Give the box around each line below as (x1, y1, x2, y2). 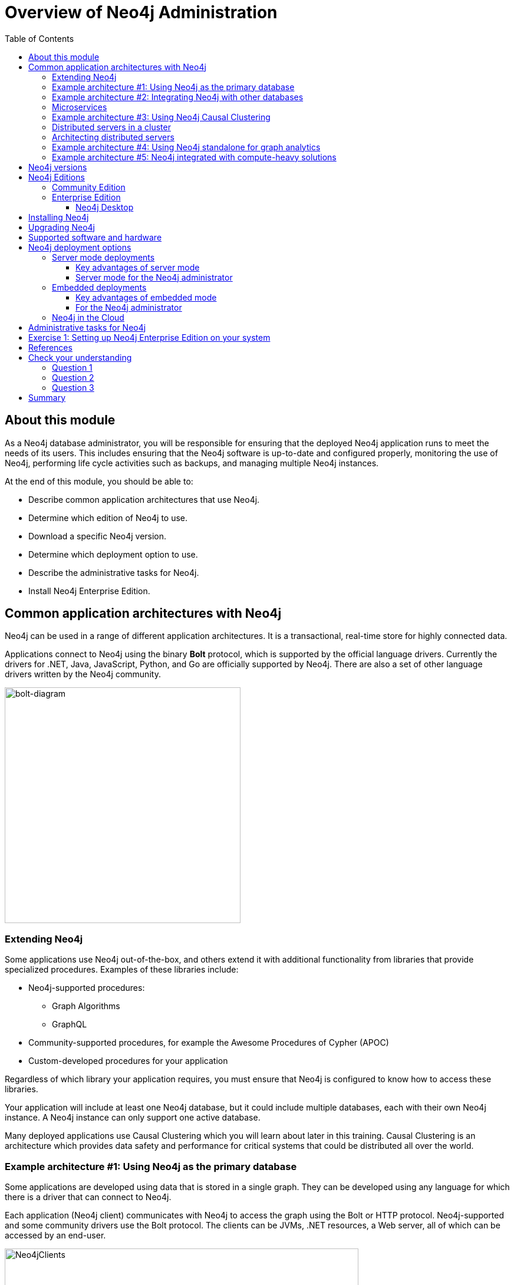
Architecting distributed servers (52, 131, 174, 142)
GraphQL (52, 1019, 87, 1030)
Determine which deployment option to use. (28, 549, 198, 559)
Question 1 (52, 362, 93, 373)
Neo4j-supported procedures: (28, 983, 145, 993)
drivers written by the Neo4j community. (5, 669, 161, 680)
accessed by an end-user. (5, 1230, 106, 1240)
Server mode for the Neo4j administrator (75, 272, 233, 282)
